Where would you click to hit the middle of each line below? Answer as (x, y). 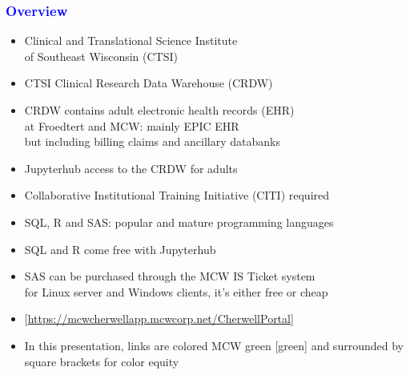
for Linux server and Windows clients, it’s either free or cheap (176, 291)
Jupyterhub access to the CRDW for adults (131, 168)
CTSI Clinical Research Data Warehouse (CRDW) (149, 83)
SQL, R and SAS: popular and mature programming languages (179, 222)
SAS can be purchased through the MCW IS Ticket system (170, 276)
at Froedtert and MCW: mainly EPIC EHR (132, 125)
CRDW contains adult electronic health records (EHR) (159, 110)
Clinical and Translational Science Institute (131, 40)
